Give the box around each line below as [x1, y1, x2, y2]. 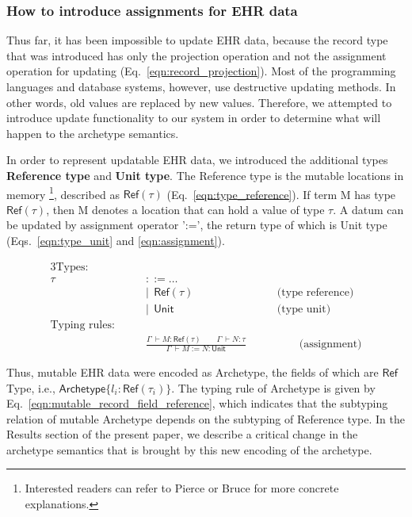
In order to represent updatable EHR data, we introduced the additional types [6, 151, 388, 168]
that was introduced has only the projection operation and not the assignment [6, 47, 387, 63]
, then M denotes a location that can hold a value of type [46, 201, 325, 217]
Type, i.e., [6, 379, 55, 396]
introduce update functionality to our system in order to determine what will [6, 109, 381, 126]
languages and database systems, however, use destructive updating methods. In [6, 79, 396, 94]
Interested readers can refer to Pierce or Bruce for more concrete [25, 480, 339, 496]
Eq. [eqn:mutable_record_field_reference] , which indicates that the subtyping [6, 395, 388, 412]
